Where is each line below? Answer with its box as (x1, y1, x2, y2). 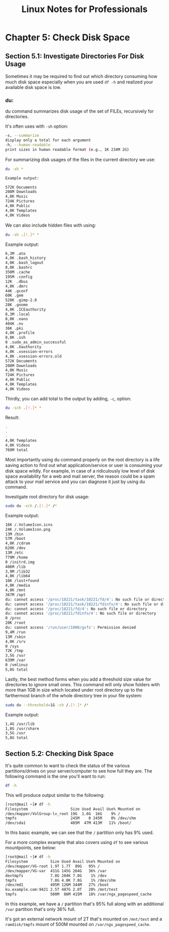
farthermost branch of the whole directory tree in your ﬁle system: (5, 692, 142, 698)
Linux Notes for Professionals (21, 4, 148, 15)
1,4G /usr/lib (5, 721, 35, 726)
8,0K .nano (5, 316, 28, 321)
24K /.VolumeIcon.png (5, 527, 51, 532)
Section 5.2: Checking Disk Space (5, 749, 114, 758)
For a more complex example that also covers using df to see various (5, 840, 148, 846)
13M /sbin (5, 634, 26, 639)
